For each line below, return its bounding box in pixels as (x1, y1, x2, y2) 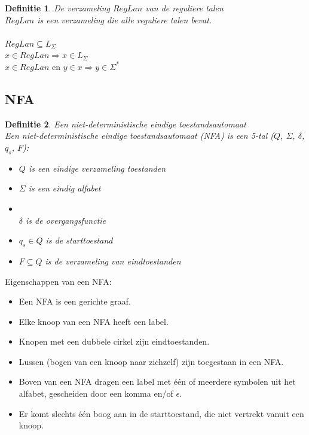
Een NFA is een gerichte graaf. (19, 295, 131, 308)
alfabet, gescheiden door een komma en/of (19, 387, 173, 400)
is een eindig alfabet (28, 182, 101, 194)
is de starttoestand (45, 234, 113, 247)
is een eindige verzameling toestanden (28, 162, 166, 174)
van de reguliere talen (145, 2, 224, 14)
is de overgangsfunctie (26, 214, 106, 226)
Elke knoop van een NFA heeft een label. (19, 315, 169, 327)
